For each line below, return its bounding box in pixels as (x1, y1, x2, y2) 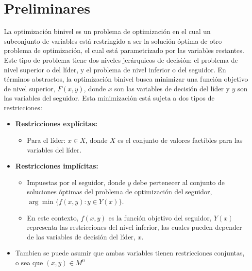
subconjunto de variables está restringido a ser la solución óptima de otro (4, 35, 222, 46)
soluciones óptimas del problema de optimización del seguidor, (27, 186, 212, 197)
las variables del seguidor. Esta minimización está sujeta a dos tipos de (4, 93, 215, 103)
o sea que (15, 257, 43, 267)
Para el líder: (27, 135, 66, 145)
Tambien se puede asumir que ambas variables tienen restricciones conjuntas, (15, 248, 245, 258)
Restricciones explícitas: (15, 119, 98, 129)
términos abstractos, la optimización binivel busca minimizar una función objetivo (4, 74, 248, 84)
